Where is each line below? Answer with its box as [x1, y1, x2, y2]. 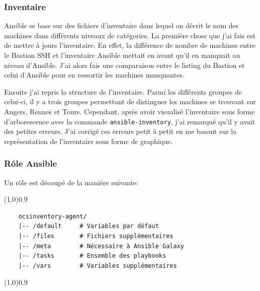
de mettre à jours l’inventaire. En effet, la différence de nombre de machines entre [4, 40, 255, 50]
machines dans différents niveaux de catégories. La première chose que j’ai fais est [4, 30, 256, 40]
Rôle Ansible [4, 157, 57, 170]
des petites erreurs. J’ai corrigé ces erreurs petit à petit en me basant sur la [4, 126, 237, 136]
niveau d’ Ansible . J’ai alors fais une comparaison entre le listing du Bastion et [4, 59, 245, 70]
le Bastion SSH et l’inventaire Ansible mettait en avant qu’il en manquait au [4, 50, 240, 60]
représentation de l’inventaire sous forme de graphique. [4, 135, 173, 146]
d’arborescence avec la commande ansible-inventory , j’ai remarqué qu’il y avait [4, 116, 255, 126]
